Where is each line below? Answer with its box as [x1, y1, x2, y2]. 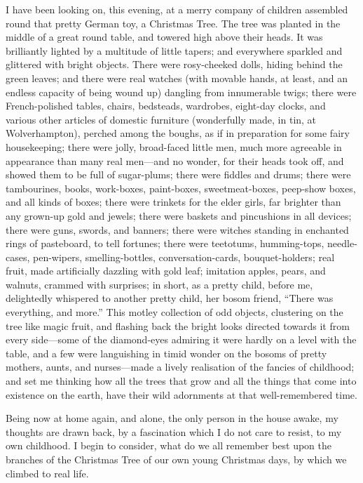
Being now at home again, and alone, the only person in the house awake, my [6, 411, 338, 425]
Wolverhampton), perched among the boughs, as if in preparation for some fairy [6, 126, 350, 140]
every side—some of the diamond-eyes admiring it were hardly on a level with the [6, 332, 357, 347]
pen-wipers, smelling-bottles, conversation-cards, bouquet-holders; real [33, 249, 335, 264]
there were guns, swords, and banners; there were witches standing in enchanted [6, 222, 349, 237]
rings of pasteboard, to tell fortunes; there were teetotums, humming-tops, [6, 236, 324, 251]
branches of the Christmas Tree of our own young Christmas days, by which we [6, 452, 347, 466]
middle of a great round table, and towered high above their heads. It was [6, 29, 323, 44]
